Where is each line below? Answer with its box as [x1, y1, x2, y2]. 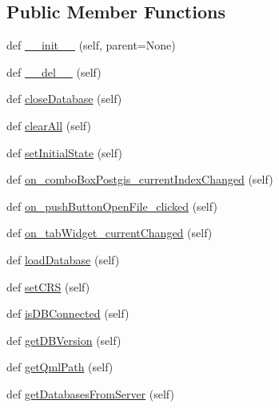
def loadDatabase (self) [6, 251, 120, 267]
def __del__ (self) [6, 63, 102, 80]
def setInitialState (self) [6, 144, 122, 160]
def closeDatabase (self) [6, 90, 122, 107]
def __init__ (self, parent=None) [6, 37, 176, 53]
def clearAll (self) [6, 117, 91, 133]
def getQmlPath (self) [6, 358, 114, 375]
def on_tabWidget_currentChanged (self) [6, 224, 213, 241]
